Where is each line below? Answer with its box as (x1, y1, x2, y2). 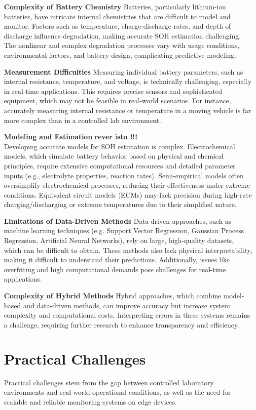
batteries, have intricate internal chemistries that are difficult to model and (4, 11, 231, 21)
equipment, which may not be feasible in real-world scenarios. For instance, (4, 95, 231, 106)
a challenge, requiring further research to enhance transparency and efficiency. (4, 319, 239, 329)
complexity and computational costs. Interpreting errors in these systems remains (4, 310, 250, 320)
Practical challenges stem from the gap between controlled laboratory (4, 377, 214, 387)
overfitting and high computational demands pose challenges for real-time (4, 264, 226, 274)
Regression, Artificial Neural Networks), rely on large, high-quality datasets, (4, 235, 234, 246)
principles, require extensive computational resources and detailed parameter (4, 160, 236, 170)
